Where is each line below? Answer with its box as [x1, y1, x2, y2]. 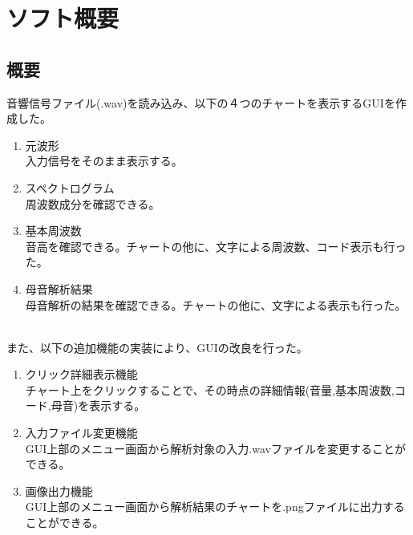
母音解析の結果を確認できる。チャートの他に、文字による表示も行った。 [25, 296, 407, 313]
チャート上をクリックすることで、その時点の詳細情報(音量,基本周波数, [25, 381, 395, 398]
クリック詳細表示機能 [25, 366, 138, 383]
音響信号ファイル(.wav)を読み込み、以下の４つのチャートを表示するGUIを [6, 94, 395, 111]
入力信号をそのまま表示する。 [25, 152, 183, 169]
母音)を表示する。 [51, 397, 146, 414]
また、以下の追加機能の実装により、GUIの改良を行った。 [6, 338, 308, 355]
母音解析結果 [25, 280, 93, 297]
